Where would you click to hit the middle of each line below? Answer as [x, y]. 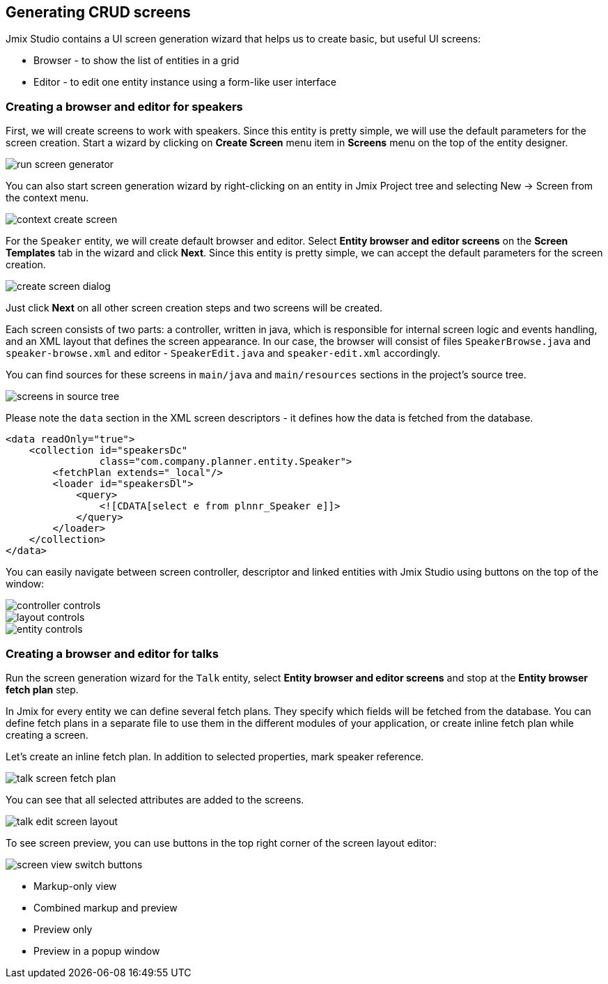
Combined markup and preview [106, 907]
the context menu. [47, 198]
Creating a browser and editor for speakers [124, 106]
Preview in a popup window [97, 951]
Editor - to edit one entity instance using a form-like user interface [185, 82]
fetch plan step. [42, 689]
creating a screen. [47, 735]
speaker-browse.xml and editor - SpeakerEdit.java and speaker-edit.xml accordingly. [223, 353]
